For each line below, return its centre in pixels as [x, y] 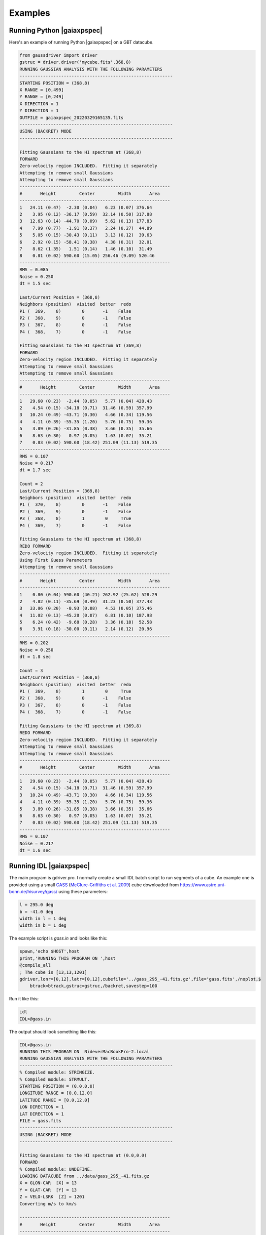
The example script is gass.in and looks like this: [58, 938]
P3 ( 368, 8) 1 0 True [75, 518]
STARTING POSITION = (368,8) [55, 83]
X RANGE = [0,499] [42, 90]
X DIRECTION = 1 [39, 103]
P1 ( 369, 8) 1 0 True [75, 691]
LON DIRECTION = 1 [42, 1107]
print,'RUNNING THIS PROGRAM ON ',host [67, 958]
